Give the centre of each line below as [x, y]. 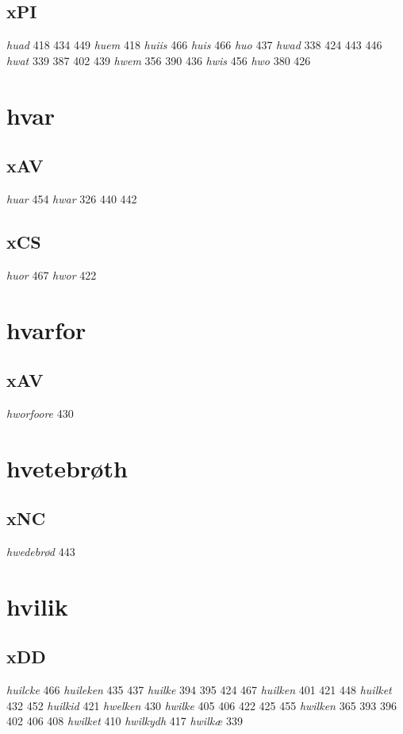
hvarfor [46, 329]
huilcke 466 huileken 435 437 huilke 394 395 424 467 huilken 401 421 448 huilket [199, 690]
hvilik [37, 606]
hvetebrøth [67, 467]
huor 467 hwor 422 [52, 274]
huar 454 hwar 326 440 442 [72, 198]
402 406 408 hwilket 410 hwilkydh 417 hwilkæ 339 [125, 721]
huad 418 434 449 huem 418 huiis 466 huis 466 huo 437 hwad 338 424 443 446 [194, 45]
